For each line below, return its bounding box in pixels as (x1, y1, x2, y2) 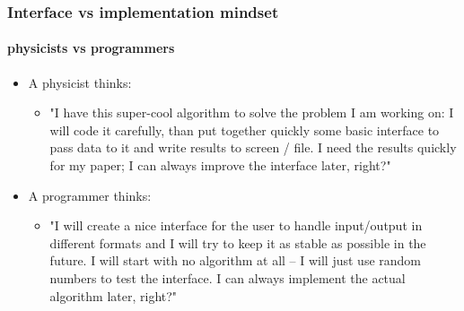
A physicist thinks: (28, 73, 132, 91)
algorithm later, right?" (49, 286, 178, 305)
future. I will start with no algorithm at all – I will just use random (49, 251, 421, 270)
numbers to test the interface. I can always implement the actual (49, 268, 406, 287)
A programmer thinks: (28, 186, 152, 204)
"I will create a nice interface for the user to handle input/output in (49, 216, 423, 235)
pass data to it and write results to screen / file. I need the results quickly (49, 138, 457, 157)
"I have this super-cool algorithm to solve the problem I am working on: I (49, 103, 454, 122)
